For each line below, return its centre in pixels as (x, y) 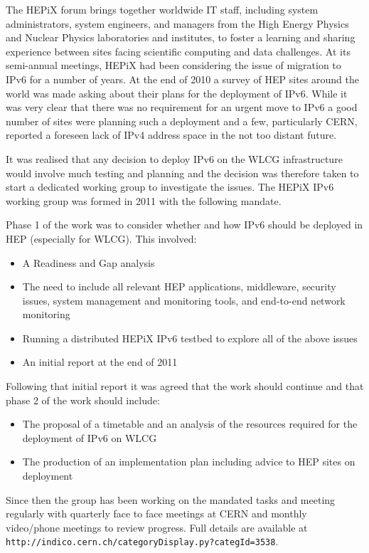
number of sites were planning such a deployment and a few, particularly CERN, (182, 121)
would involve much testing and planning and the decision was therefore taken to (182, 173)
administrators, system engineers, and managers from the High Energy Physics (177, 23)
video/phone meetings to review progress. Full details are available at (157, 527)
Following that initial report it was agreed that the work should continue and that (185, 386)
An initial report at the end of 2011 (100, 362)
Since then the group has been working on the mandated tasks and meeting (171, 499)
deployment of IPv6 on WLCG (90, 437)
